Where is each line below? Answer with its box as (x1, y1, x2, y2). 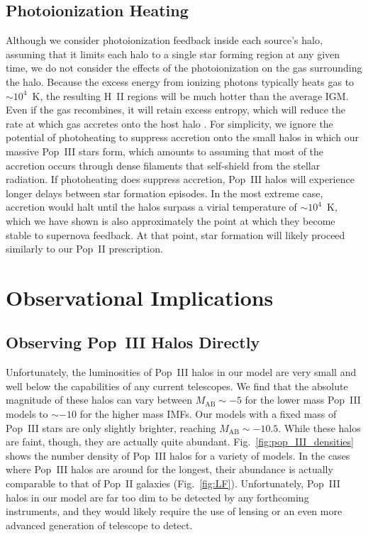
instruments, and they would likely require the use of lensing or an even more (6, 504, 342, 519)
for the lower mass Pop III (245, 392, 361, 407)
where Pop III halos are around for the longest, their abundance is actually (6, 462, 333, 477)
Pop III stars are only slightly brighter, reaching (6, 420, 216, 435)
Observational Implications (6, 282, 274, 311)
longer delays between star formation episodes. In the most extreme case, (6, 185, 323, 200)
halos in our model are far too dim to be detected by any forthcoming (6, 489, 309, 504)
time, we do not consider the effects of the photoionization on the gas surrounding (6, 60, 362, 75)
